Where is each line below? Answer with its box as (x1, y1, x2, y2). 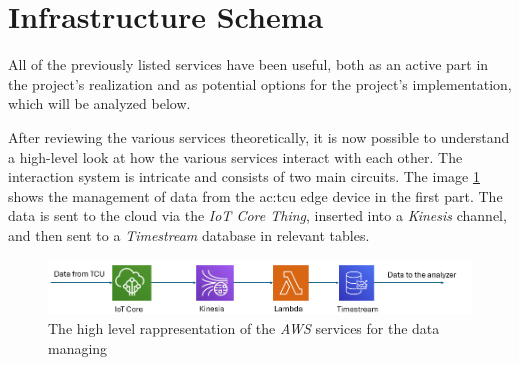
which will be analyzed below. (8, 93, 191, 114)
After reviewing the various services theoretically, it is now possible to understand (8, 126, 510, 147)
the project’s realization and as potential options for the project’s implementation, (8, 73, 512, 94)
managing (48, 337, 108, 358)
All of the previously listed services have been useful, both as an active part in (8, 54, 489, 75)
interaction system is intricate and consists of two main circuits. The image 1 (8, 166, 480, 187)
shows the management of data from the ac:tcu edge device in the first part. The (8, 185, 503, 206)
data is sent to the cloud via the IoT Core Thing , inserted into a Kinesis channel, (8, 205, 507, 226)
